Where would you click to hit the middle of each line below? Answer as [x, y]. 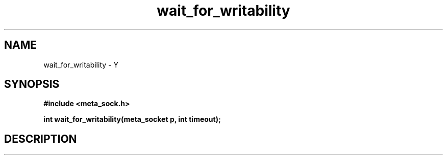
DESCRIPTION [41, 139]
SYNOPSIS [32, 84]
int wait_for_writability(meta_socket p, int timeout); [132, 119]
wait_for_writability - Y [81, 65]
